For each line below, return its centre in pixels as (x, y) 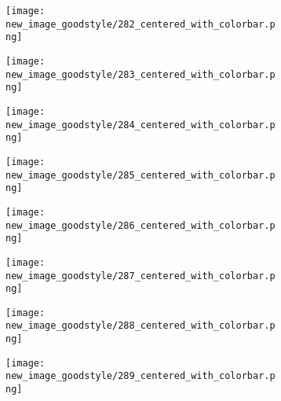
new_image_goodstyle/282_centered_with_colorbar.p (140, 24)
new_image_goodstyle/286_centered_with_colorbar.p (140, 225)
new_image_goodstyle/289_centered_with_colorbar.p (140, 376)
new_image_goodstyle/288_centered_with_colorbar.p (140, 326)
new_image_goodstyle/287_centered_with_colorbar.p (140, 276)
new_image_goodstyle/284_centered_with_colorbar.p (140, 125)
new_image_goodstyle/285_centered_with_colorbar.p (140, 175)
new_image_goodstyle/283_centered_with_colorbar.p (140, 74)
